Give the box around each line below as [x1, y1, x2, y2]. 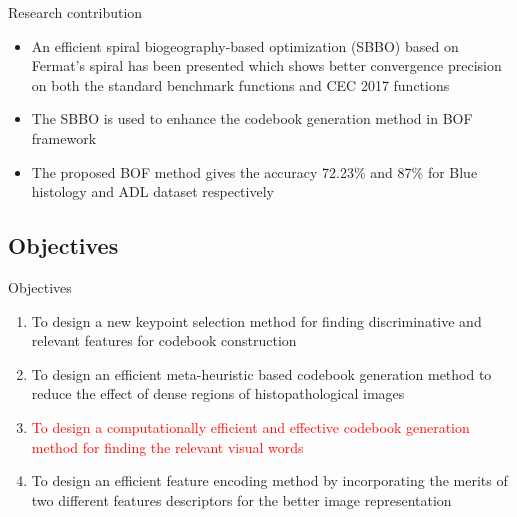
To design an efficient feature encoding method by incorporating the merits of [31, 470, 508, 491]
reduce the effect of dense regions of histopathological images [31, 383, 405, 404]
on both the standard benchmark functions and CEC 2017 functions [31, 74, 450, 95]
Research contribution [8, 2, 143, 22]
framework [31, 127, 97, 148]
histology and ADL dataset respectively [31, 181, 274, 202]
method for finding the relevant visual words [31, 436, 304, 457]
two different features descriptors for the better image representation [31, 489, 452, 510]
